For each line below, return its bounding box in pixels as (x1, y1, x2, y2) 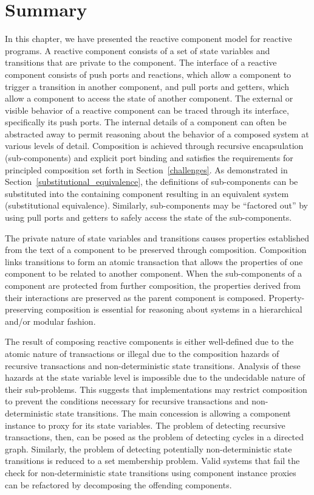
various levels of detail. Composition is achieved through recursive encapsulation (5, 139, 304, 152)
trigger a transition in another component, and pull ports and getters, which (5, 80, 289, 92)
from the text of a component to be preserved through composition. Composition (5, 243, 307, 256)
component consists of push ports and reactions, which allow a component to (5, 67, 292, 80)
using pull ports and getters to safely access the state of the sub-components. (5, 211, 292, 224)
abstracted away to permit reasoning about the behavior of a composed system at (5, 127, 309, 140)
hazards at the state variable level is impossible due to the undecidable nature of (5, 371, 305, 384)
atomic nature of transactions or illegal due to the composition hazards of (5, 347, 279, 359)
